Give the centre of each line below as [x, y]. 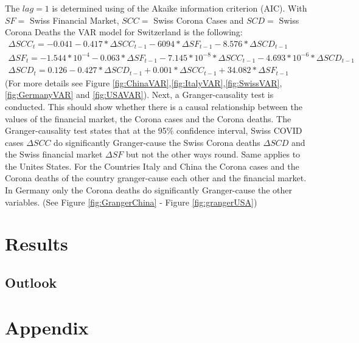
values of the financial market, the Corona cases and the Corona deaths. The [148, 118]
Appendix [47, 327]
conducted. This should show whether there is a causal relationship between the [154, 106]
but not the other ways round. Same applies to [213, 154]
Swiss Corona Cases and [199, 20]
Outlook [31, 282]
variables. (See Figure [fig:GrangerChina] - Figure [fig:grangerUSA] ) [131, 202]
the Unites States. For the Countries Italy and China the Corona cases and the [152, 166]
